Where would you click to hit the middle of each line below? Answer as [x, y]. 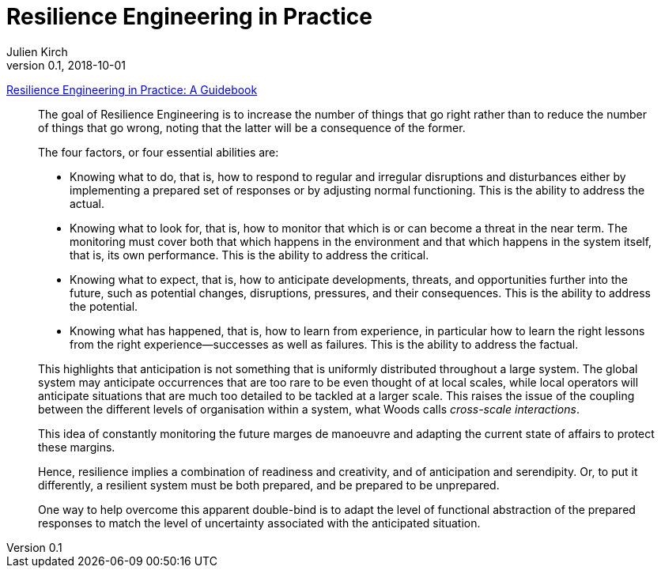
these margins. [77, 447]
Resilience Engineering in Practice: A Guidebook [132, 89]
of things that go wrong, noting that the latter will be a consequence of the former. [252, 127]
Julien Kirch [37, 51]
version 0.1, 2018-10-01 [66, 65]
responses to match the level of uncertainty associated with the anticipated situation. [259, 523]
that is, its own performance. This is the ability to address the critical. [249, 255]
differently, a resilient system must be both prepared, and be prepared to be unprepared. [269, 485]
